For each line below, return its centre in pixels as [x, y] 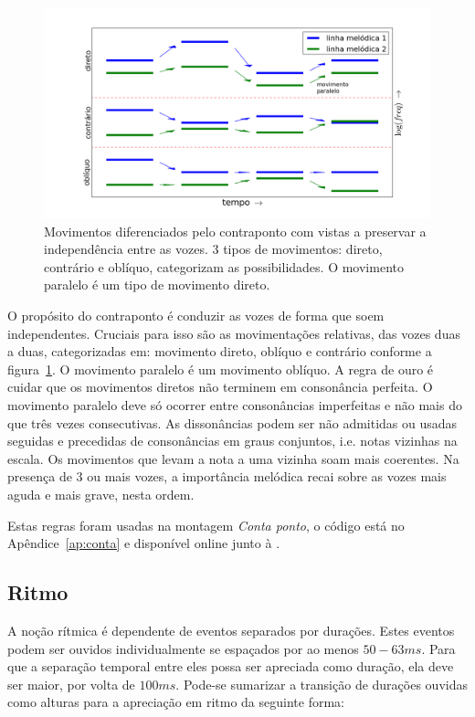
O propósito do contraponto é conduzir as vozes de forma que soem [196, 316]
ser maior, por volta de [71, 684]
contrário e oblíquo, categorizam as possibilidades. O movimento [224, 266]
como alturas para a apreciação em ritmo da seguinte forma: [176, 702]
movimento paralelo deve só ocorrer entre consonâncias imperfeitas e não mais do [235, 404]
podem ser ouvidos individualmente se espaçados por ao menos [183, 648]
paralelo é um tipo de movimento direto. [157, 285]
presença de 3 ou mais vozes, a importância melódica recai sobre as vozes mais [227, 476]
